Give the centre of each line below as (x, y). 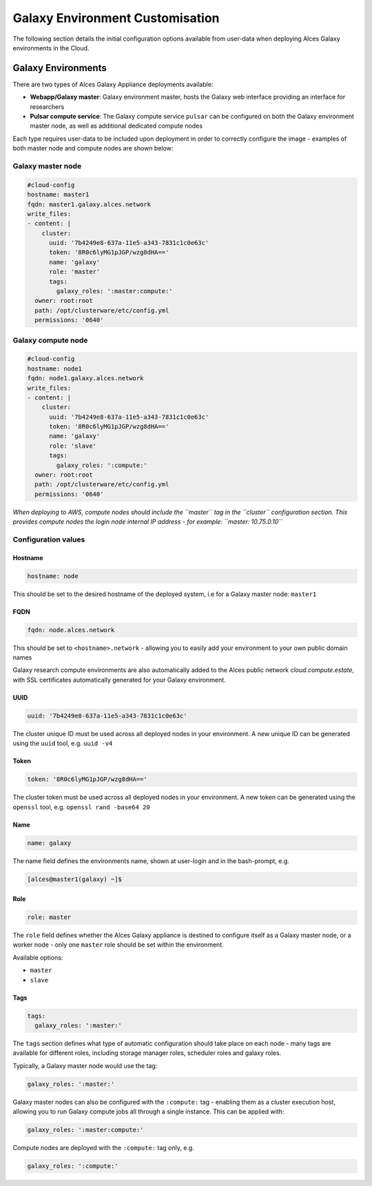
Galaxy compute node (50, 340)
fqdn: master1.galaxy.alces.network (89, 204)
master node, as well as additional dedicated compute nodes (116, 126)
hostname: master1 (58, 195)
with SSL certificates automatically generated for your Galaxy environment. (120, 680)
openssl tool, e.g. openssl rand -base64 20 (82, 807)
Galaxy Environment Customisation (116, 18)
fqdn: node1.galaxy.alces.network (85, 378)
